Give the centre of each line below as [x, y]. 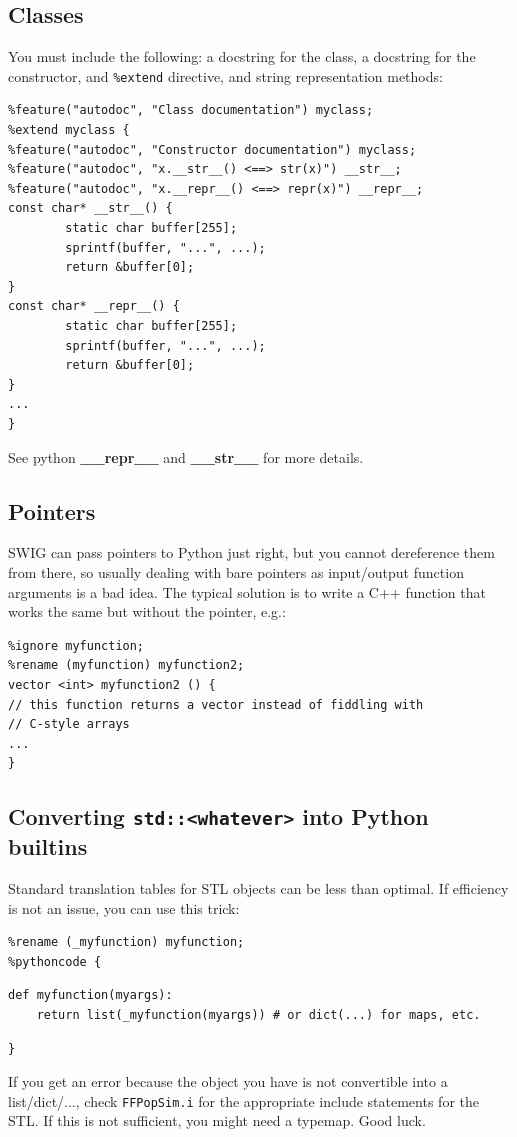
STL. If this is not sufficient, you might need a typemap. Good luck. [217, 1120]
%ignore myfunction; [76, 645]
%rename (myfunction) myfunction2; [126, 665]
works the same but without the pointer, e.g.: [147, 611]
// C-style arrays [69, 724]
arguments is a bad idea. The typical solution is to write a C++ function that [247, 591]
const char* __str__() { [90, 208]
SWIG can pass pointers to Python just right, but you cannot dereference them [251, 552]
